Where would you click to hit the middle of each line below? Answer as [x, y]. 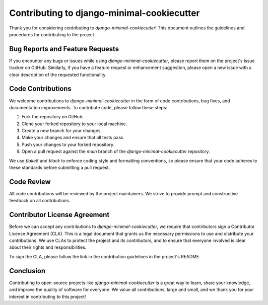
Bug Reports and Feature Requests [64, 49]
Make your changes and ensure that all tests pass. [73, 138]
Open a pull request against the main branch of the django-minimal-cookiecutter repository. [116, 152]
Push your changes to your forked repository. [68, 145]
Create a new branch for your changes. [62, 131]
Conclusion [27, 271]
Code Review [30, 182]
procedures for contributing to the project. [52, 34]
